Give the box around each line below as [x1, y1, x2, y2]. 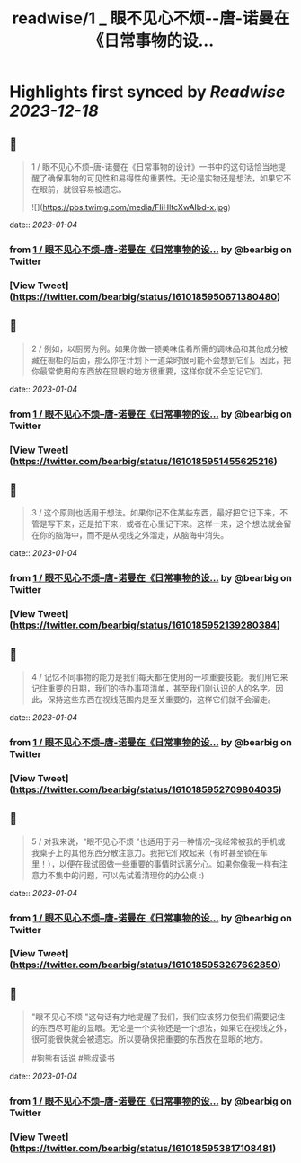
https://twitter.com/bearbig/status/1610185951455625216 [13, 454, 274, 467]
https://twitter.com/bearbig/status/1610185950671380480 [13, 290, 278, 303]
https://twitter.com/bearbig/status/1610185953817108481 [13, 1142, 273, 1155]
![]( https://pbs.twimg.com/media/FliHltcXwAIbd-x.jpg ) [31, 202, 231, 212]
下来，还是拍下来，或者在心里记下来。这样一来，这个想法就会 [55, 518, 284, 530]
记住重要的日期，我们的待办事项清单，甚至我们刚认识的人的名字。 [31, 683, 276, 693]
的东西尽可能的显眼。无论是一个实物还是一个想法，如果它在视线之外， [31, 1023, 292, 1034]
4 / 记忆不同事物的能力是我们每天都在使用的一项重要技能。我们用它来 [31, 671, 288, 683]
